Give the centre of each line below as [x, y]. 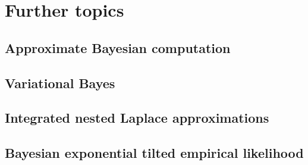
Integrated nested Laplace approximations [137, 118]
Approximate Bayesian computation [118, 47]
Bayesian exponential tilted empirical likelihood [154, 153]
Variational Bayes [60, 82]
